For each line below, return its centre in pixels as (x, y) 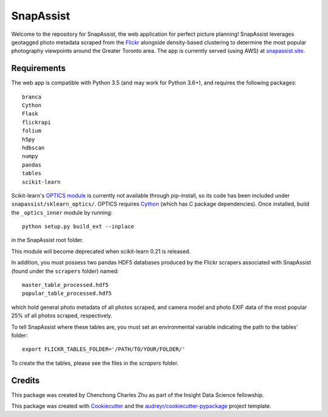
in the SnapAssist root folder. (47, 240)
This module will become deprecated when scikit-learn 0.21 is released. (101, 251)
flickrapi (36, 122)
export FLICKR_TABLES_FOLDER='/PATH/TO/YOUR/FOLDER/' (104, 349)
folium (32, 131)
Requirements (39, 68)
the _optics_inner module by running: (62, 212)
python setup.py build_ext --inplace (78, 227)
